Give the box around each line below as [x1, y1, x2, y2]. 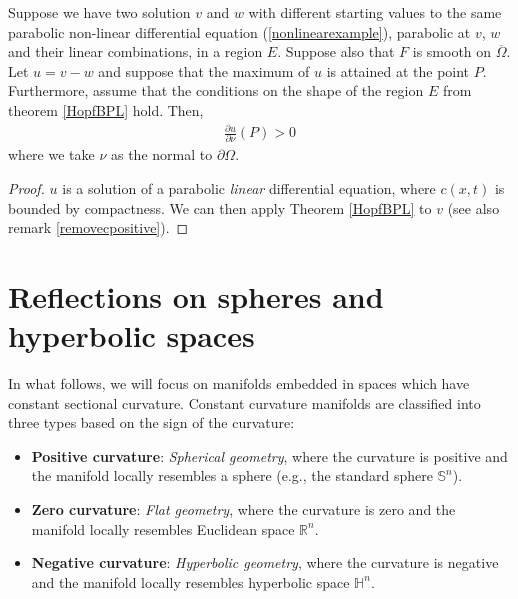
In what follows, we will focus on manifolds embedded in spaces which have [8, 373, 470, 394]
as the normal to [110, 144, 213, 165]
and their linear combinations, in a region [8, 41, 263, 62]
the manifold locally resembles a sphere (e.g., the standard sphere [31, 465, 433, 486]
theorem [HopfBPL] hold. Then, [8, 99, 204, 120]
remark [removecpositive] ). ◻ [8, 217, 189, 238]
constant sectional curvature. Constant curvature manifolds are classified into [8, 392, 481, 413]
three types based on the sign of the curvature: [8, 412, 295, 433]
